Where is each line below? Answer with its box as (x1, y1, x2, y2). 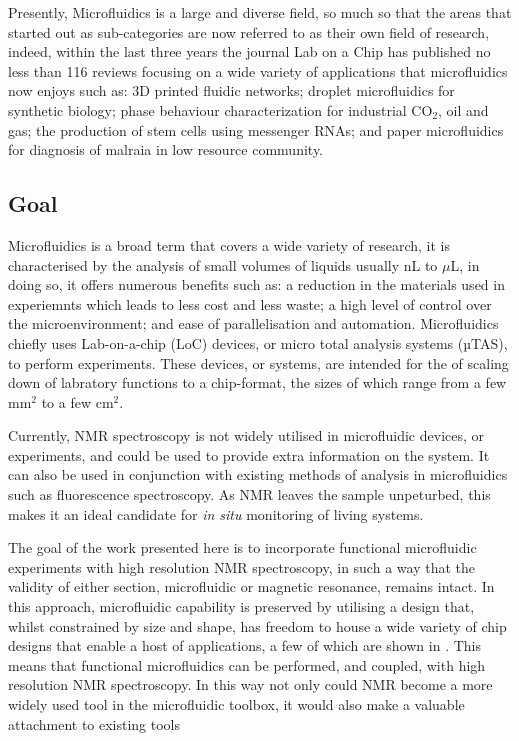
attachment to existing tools (8, 713, 181, 734)
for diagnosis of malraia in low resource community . (8, 139, 324, 160)
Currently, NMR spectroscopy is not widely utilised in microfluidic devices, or (8, 425, 485, 446)
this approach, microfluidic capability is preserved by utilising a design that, (8, 596, 475, 617)
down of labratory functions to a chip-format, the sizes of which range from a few (8, 372, 507, 393)
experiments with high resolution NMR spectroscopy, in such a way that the (8, 556, 475, 577)
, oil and (438, 99, 489, 120)
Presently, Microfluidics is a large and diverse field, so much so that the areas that (8, 2, 512, 22)
